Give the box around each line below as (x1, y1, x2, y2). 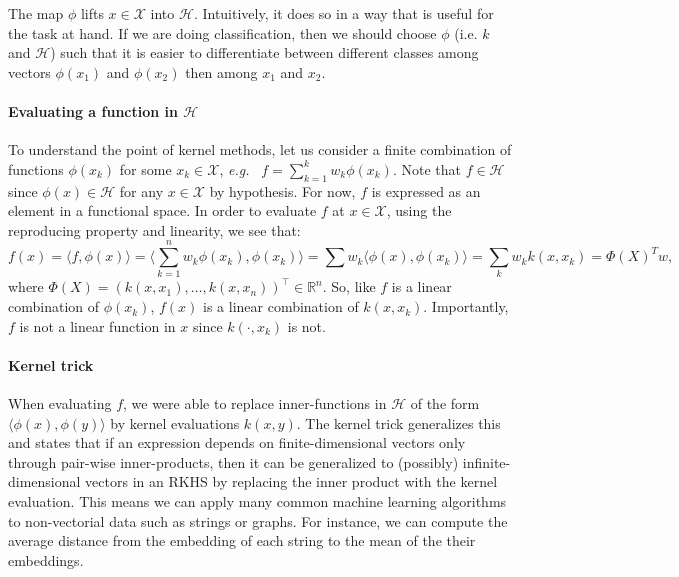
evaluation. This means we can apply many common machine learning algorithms (8, 491, 507, 512)
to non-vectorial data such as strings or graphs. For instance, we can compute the (8, 510, 508, 531)
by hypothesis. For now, (209, 180, 356, 201)
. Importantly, (423, 296, 509, 317)
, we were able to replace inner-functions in (123, 393, 387, 414)
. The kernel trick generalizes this (296, 412, 501, 433)
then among (185, 61, 258, 82)
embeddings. (8, 549, 84, 570)
